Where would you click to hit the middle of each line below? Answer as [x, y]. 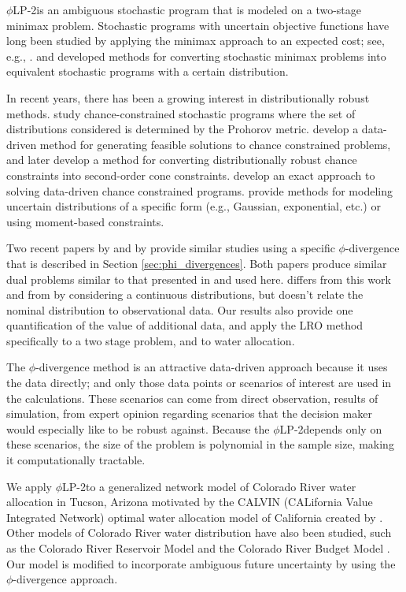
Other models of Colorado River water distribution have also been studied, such [199, 532]
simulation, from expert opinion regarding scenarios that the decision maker [189, 413]
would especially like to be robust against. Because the [138, 428]
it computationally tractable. [76, 460]
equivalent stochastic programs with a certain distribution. [148, 71]
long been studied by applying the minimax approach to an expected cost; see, [196, 41]
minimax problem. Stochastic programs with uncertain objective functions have [198, 25]
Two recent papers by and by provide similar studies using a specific [171, 248]
